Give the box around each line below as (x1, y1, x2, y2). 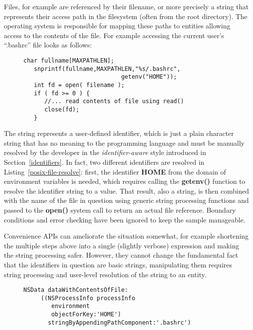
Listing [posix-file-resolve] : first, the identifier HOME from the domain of (4, 166, 226, 176)
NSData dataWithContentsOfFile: (23, 286, 128, 294)
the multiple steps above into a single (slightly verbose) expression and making (4, 240, 239, 250)
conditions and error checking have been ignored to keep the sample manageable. (4, 214, 246, 224)
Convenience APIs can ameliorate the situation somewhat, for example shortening (4, 231, 249, 241)
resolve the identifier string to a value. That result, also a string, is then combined (4, 185, 249, 196)
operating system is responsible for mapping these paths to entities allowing (4, 21, 231, 31)
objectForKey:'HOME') (51, 311, 121, 318)
